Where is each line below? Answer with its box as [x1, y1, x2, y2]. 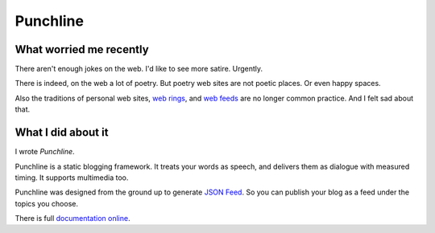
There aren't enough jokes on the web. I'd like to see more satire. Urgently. [14, 64, 263, 74]
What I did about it [14, 125, 109, 140]
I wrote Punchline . [14, 147, 76, 157]
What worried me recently [14, 43, 149, 56]
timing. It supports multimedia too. [14, 173, 129, 182]
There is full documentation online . [14, 214, 130, 223]
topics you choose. [14, 198, 78, 208]
